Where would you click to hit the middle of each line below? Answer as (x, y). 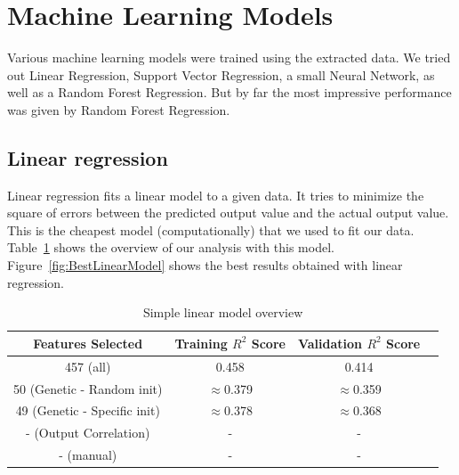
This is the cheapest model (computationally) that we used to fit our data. (211, 229)
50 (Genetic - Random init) (88, 388)
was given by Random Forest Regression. (119, 109)
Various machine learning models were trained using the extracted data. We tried (229, 57)
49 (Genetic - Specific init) (88, 410)
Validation (330, 343)
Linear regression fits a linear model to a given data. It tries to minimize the (216, 195)
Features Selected (88, 343)
